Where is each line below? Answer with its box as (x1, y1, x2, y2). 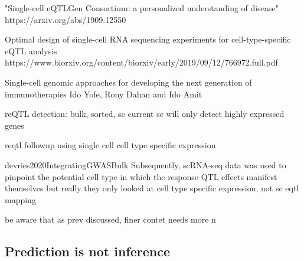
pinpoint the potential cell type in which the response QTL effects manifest (5, 170, 277, 182)
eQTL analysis (5, 44, 57, 57)
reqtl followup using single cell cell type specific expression (5, 139, 216, 151)
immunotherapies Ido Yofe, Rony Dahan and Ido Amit (5, 87, 202, 100)
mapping (5, 193, 36, 205)
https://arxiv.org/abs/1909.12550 (5, 13, 126, 25)
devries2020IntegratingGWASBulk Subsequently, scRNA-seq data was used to (5, 158, 286, 171)
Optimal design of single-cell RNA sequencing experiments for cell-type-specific (5, 33, 291, 45)
